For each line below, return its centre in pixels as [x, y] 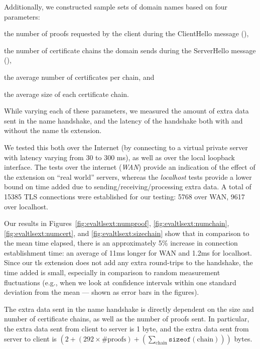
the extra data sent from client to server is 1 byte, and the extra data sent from [126, 329]
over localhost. [26, 206]
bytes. [243, 338]
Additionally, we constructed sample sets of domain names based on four [116, 7]
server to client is [30, 338]
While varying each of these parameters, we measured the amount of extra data [126, 111]
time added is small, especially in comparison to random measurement [112, 272]
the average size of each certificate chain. [67, 94]
